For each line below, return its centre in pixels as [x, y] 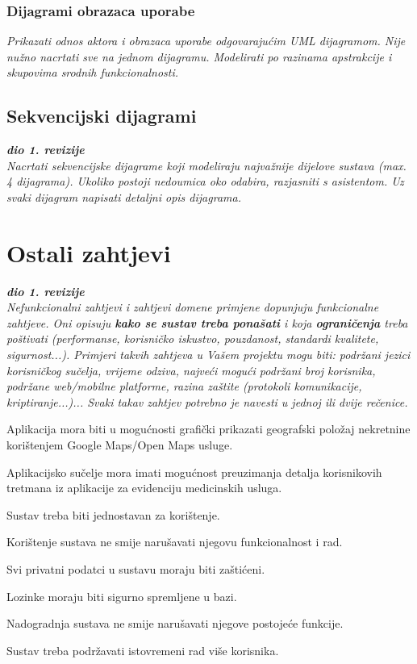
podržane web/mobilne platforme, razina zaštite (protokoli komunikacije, [184, 386]
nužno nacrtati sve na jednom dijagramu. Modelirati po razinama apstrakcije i [199, 56]
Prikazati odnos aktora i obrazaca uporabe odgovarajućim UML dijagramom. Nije [206, 41]
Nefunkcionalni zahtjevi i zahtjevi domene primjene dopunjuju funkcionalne [193, 307]
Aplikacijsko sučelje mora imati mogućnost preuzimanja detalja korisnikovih [194, 472]
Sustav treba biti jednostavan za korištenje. [113, 514]
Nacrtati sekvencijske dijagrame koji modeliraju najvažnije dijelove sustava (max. [206, 165]
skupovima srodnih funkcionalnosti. [93, 72]
